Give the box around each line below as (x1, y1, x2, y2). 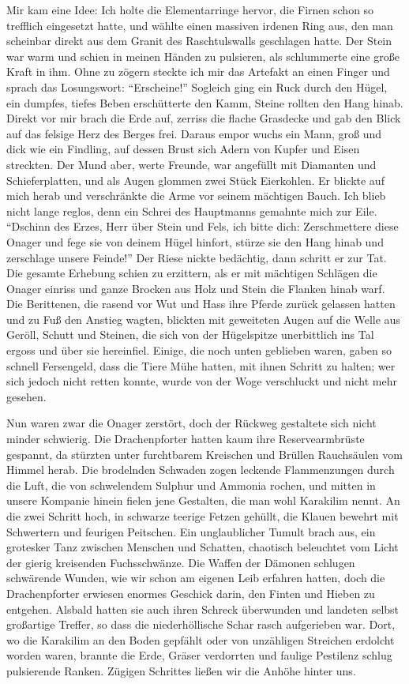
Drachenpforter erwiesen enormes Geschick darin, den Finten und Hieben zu (6, 584, 375, 601)
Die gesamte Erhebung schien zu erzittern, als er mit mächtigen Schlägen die (6, 265, 377, 281)
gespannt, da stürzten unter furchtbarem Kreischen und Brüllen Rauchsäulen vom (6, 445, 403, 462)
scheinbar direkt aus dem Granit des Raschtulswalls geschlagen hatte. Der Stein (6, 32, 392, 49)
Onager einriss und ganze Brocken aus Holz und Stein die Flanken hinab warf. (6, 280, 385, 296)
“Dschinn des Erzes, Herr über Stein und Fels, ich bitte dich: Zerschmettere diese (6, 218, 399, 235)
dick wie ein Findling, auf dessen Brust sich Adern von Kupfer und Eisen (6, 141, 360, 157)
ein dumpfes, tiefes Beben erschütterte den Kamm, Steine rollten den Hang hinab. (6, 94, 403, 111)
